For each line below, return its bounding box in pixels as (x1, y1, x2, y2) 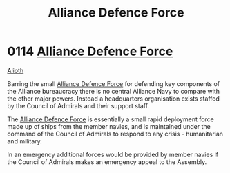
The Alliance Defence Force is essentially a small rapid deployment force (7, 115, 214, 123)
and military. (7, 136, 43, 145)
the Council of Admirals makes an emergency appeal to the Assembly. (7, 157, 207, 166)
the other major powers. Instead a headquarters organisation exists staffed (7, 94, 220, 103)
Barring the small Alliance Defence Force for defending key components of (7, 79, 220, 88)
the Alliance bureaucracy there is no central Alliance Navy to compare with (7, 87, 220, 95)
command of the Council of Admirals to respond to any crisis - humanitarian (7, 130, 223, 138)
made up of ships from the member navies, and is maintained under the (7, 122, 211, 130)
